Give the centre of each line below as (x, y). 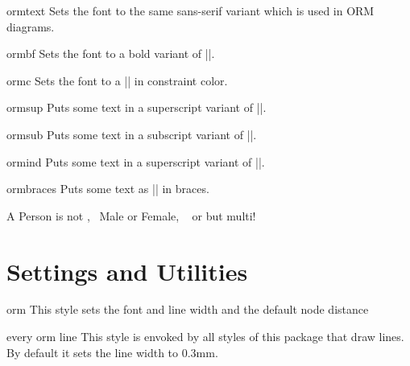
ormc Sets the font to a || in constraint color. (117, 80)
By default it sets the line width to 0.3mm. (112, 352)
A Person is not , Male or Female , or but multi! (131, 215)
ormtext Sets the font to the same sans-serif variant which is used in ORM (191, 10)
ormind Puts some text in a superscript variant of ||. (136, 161)
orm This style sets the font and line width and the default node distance (188, 309)
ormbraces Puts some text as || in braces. (108, 189)
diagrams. (31, 26)
